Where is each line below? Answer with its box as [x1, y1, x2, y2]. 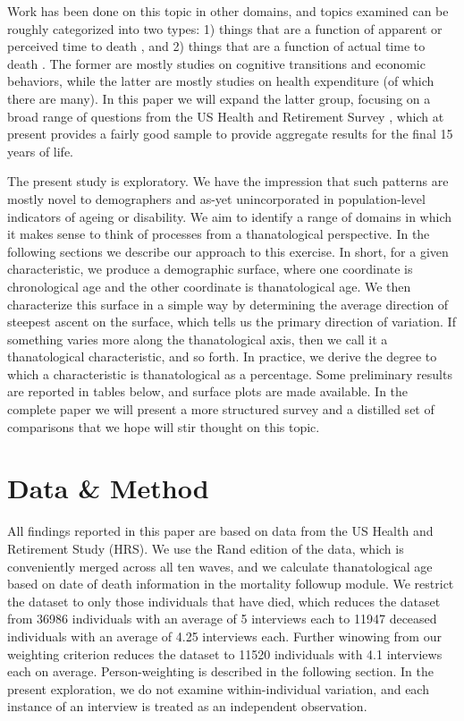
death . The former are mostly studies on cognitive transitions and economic [7, 54, 426, 72]
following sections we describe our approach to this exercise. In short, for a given [7, 242, 449, 260]
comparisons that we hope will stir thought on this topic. [7, 417, 320, 436]
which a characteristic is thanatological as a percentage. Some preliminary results [7, 364, 452, 383]
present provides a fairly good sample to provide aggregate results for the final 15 [7, 124, 453, 143]
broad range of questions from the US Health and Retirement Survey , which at [7, 106, 444, 125]
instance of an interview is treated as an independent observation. [7, 697, 367, 716]
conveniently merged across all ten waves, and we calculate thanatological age [7, 556, 433, 575]
